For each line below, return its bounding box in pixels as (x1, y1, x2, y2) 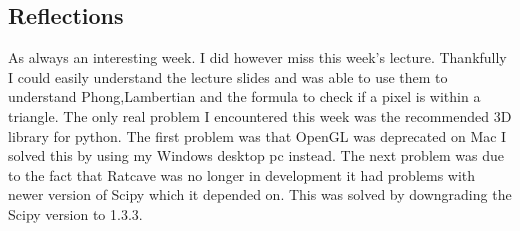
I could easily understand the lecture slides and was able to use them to (8, 66, 448, 87)
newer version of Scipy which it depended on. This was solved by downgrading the (8, 184, 512, 205)
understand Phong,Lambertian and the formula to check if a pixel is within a (8, 86, 481, 107)
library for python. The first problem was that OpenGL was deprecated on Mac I (8, 125, 507, 146)
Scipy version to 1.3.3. (8, 203, 143, 224)
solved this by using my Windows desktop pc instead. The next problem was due (8, 145, 505, 166)
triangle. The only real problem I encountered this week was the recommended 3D (8, 105, 512, 126)
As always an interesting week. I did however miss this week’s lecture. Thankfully (8, 47, 507, 68)
